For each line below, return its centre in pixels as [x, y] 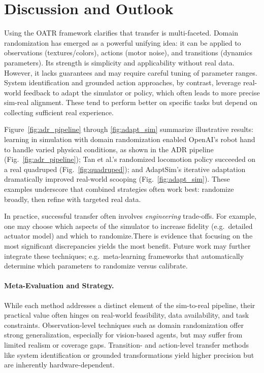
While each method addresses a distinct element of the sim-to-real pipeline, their [130, 305]
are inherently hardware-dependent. [59, 365]
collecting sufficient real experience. [59, 112]
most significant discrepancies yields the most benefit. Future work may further [127, 246]
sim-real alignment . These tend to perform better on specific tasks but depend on [131, 102]
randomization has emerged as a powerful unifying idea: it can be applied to [123, 42]
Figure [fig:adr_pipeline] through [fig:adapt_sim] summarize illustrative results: [129, 129]
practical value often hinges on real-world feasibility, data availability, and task [127, 315]
